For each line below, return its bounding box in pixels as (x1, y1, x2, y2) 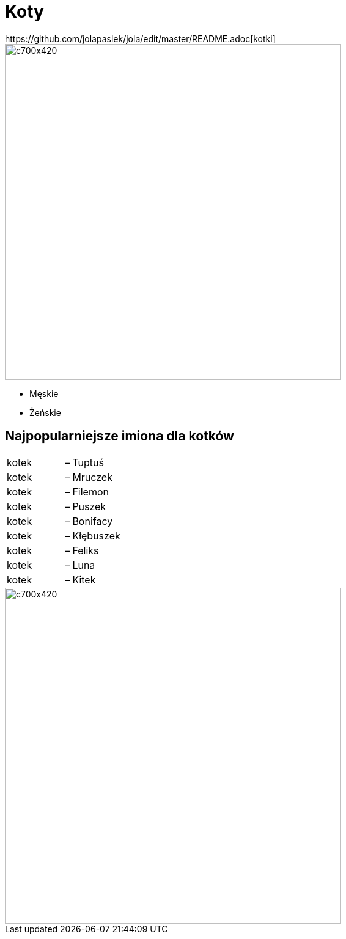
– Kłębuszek (64, 529, 120, 542)
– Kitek (64, 573, 96, 586)
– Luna (64, 558, 95, 571)
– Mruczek (64, 470, 112, 483)
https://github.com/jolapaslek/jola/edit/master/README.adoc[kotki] (5, 33, 276, 44)
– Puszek (64, 500, 106, 513)
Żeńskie (29, 407, 61, 418)
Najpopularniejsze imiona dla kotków (5, 428, 234, 444)
